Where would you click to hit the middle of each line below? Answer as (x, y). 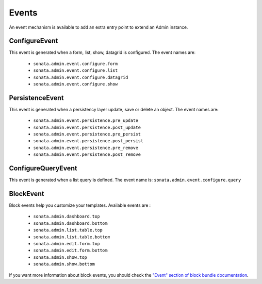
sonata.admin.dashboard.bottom (70, 223)
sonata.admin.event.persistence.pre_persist (87, 134)
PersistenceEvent (36, 98)
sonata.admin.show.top (60, 257)
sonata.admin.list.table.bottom (72, 237)
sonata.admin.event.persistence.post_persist (88, 141)
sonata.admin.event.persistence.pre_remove (86, 148)
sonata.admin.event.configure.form (76, 64)
